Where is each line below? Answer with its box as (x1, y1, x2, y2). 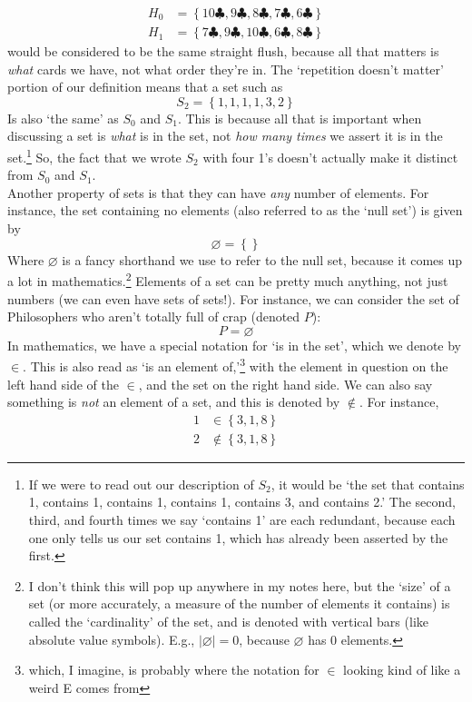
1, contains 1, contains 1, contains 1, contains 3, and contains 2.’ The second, (28, 492, 457, 511)
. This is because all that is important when (177, 108, 422, 127)
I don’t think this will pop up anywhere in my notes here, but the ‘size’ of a (28, 576, 451, 595)
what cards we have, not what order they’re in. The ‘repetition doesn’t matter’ (7, 59, 444, 78)
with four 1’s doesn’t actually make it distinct (202, 147, 458, 166)
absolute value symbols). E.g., (28, 629, 195, 648)
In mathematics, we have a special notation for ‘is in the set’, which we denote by (7, 335, 462, 354)
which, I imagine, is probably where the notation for (28, 660, 320, 679)
